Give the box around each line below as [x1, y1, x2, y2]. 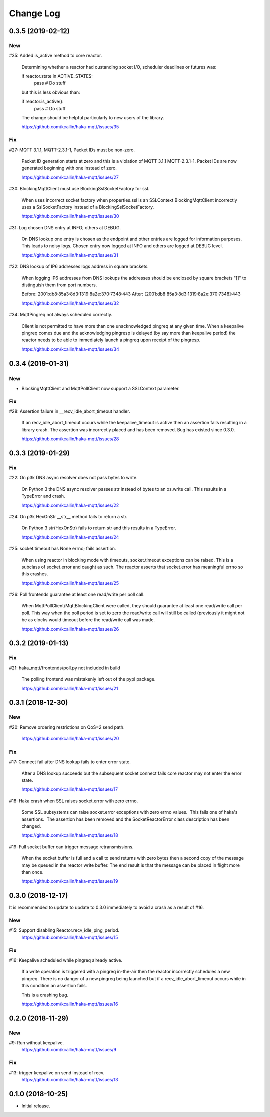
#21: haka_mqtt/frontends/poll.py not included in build [9, 665, 120, 671]
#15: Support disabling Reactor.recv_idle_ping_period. [9, 927, 120, 933]
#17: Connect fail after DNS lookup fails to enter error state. [9, 759, 131, 765]
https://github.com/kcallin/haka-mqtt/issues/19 [21, 878, 118, 884]
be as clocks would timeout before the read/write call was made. [21, 617, 155, 623]
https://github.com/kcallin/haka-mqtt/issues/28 [21, 436, 119, 442]
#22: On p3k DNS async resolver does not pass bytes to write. [9, 475, 138, 481]
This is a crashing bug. [21, 992, 69, 998]
